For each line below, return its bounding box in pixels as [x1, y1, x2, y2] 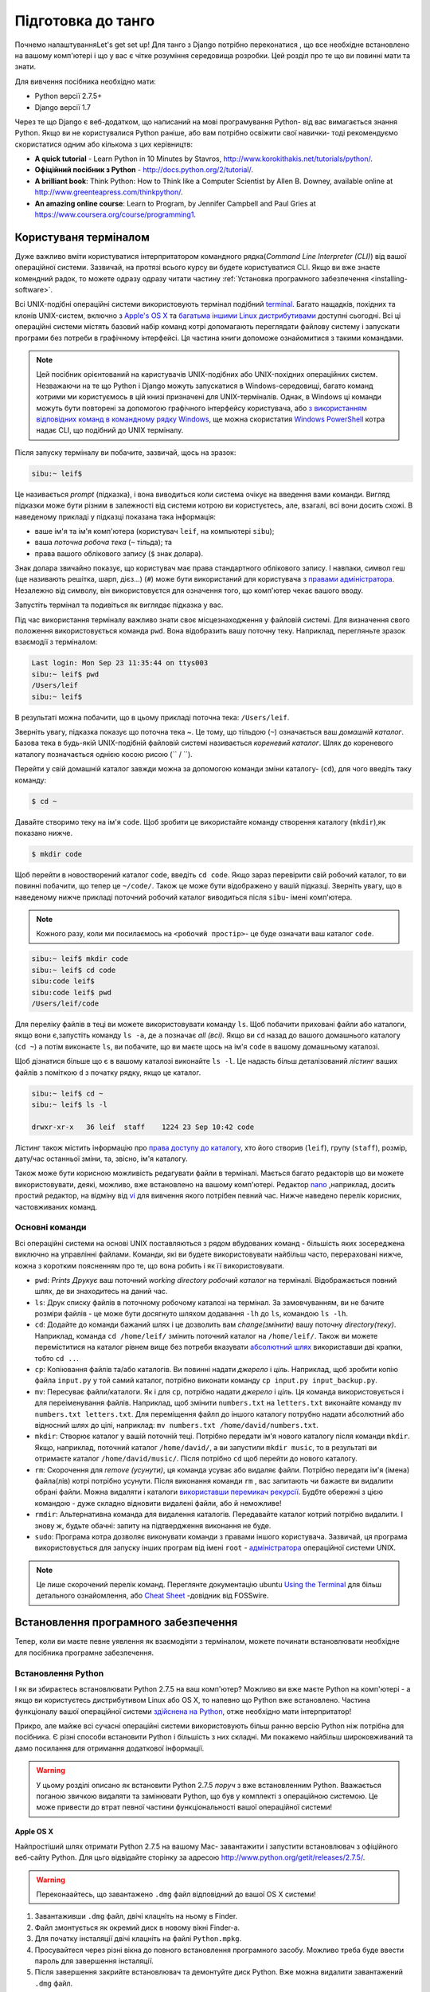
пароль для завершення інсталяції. [34, 1956, 154, 1966]
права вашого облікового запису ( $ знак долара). [34, 548, 203, 558]
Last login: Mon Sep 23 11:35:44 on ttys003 [31, 658, 209, 668]
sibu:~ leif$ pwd [31, 669, 100, 679]
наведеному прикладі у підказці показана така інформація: [14, 512, 217, 521]
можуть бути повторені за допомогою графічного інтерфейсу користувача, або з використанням [36, 403, 368, 413]
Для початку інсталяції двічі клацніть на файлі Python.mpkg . [34, 1934, 242, 1943]
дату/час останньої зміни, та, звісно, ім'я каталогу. [14, 1154, 188, 1163]
